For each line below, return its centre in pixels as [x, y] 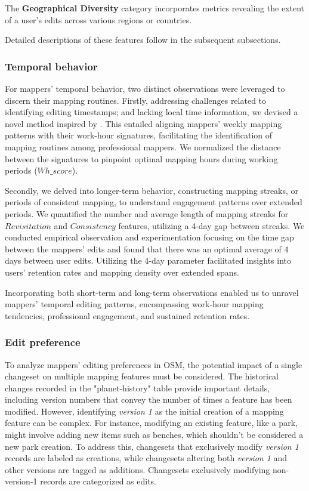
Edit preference [43, 342]
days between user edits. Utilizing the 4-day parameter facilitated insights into [148, 260]
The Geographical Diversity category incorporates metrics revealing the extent [154, 8]
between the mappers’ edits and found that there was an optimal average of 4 [147, 248]
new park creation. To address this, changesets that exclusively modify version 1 [152, 446]
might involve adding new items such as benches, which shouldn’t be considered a [154, 435]
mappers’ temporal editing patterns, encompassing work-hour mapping [134, 304]
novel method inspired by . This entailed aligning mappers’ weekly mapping [143, 123]
